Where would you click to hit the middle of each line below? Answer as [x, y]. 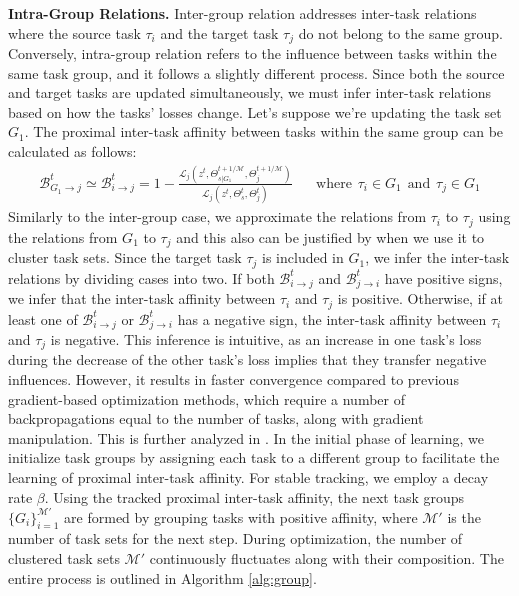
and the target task [219, 32]
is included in [303, 257]
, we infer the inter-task [437, 257]
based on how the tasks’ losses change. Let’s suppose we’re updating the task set [255, 111]
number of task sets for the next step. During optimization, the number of [235, 538]
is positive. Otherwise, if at [420, 298]
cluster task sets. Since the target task [125, 257]
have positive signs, [443, 277]
